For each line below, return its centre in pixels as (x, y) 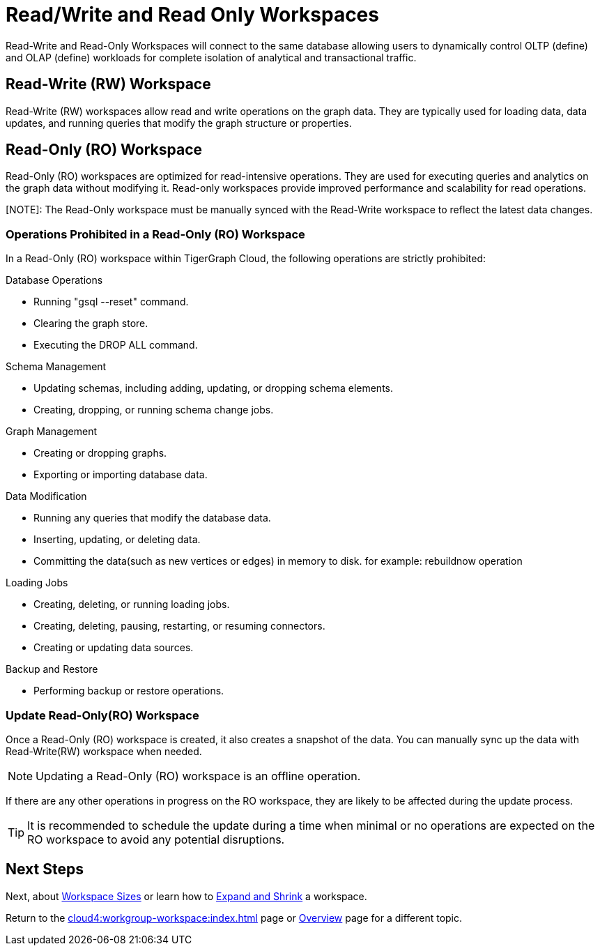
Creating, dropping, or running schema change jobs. (154, 410)
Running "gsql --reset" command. (111, 302)
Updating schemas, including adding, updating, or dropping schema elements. (214, 388)
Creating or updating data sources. (114, 648)
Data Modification (46, 496)
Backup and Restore (52, 669)
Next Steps (45, 869)
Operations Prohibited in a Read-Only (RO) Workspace (155, 234)
